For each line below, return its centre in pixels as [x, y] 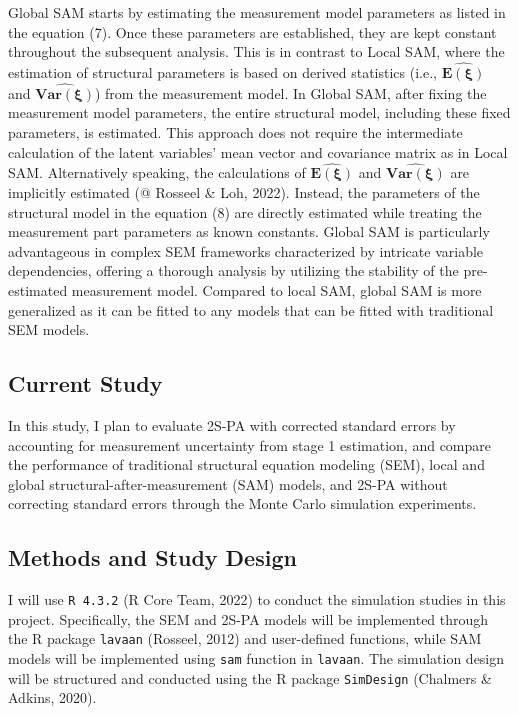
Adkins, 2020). [52, 697]
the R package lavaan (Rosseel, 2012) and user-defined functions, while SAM [245, 638]
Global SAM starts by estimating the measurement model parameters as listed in [257, 12]
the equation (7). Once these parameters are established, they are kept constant [252, 31]
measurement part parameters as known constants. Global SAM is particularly [249, 231]
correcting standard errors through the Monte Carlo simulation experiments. [242, 503]
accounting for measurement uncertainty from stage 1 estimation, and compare [250, 444]
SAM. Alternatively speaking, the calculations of [157, 172]
